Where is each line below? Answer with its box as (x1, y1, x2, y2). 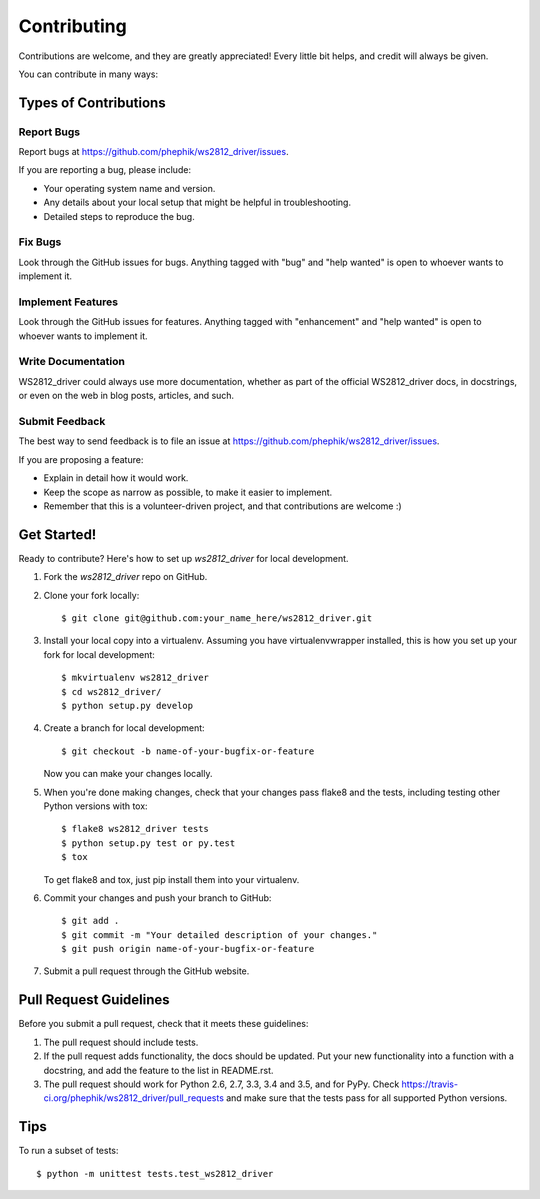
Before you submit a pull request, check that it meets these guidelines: (18, 1018, 309, 1030)
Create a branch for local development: (43, 722, 205, 734)
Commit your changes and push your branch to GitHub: (43, 891, 272, 904)
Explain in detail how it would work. (43, 472, 189, 484)
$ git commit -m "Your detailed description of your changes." (61, 929, 378, 940)
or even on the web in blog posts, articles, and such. (18, 390, 235, 402)
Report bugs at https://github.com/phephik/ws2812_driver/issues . (18, 146, 289, 158)
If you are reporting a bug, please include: (18, 164, 192, 176)
